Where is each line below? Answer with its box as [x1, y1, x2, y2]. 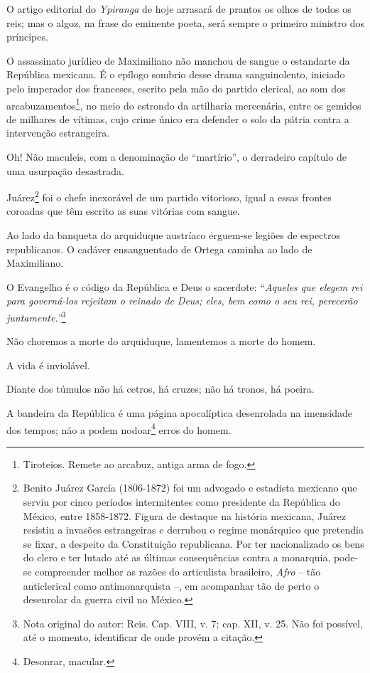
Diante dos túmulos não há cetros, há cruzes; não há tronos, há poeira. [6, 381, 315, 396]
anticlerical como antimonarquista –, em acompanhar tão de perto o [23, 578, 320, 593]
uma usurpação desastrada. [6, 163, 124, 178]
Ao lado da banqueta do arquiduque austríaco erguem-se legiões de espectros [6, 228, 340, 243]
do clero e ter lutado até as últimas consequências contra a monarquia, [23, 550, 331, 565]
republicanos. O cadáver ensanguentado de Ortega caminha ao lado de [6, 241, 312, 256]
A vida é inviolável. [6, 357, 90, 372]
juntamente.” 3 [6, 308, 66, 324]
